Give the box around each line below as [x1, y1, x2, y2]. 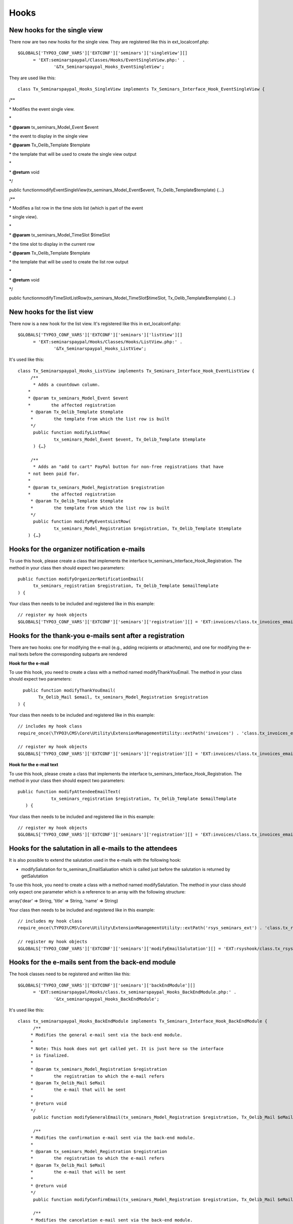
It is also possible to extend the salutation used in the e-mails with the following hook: [9, 857, 182, 863]
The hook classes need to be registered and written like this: [9, 971, 131, 977]
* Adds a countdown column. [33, 382, 100, 387]
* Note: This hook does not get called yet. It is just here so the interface [30, 1046, 224, 1051]
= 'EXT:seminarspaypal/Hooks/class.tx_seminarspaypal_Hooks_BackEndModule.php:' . [33, 989, 237, 995]
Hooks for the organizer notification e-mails [9, 545, 146, 553]
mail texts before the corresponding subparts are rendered [9, 651, 127, 657]
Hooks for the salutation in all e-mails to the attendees [9, 845, 178, 853]
